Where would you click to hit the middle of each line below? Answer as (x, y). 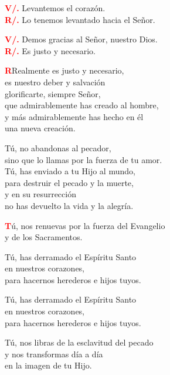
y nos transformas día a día (54, 354)
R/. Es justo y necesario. (50, 50)
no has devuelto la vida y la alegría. (69, 205)
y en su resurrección (40, 194)
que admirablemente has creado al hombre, (82, 105)
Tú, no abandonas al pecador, (58, 147)
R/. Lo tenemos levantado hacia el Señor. (80, 19)
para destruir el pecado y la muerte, (69, 182)
